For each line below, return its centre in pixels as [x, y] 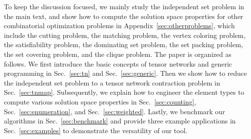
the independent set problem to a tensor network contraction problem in [112, 82]
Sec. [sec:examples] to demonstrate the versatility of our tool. [96, 130]
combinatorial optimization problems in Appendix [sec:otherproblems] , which [119, 26]
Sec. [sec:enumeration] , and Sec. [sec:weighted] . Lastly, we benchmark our [115, 111]
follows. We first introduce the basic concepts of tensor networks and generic [118, 63]
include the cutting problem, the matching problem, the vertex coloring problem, [125, 35]
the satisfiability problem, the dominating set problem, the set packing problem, [124, 44]
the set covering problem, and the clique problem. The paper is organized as [118, 54]
